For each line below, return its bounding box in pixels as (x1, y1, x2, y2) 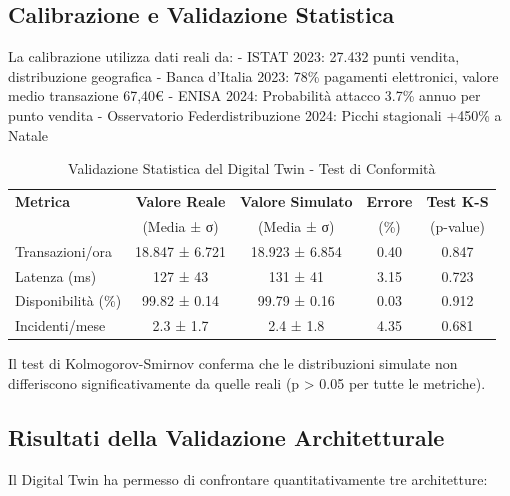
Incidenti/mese (15, 315, 106, 336)
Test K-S (426, 191, 489, 212)
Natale (8, 124, 49, 145)
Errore (366, 191, 413, 212)
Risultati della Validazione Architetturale (8, 421, 445, 452)
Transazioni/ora (15, 240, 113, 261)
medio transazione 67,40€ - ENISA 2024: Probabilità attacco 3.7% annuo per (8, 85, 481, 106)
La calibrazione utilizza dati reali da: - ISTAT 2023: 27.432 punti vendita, (8, 46, 460, 67)
